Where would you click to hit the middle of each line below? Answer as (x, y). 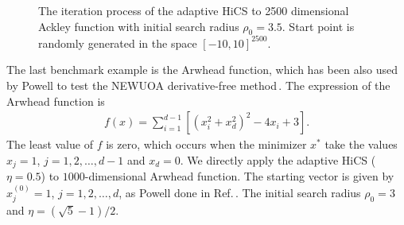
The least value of (50, 144)
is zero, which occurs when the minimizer (206, 144)
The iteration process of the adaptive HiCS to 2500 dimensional (194, 10)
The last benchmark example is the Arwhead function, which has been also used (202, 70)
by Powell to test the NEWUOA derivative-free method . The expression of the (198, 85)
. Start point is (318, 26)
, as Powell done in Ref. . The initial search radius (240, 192)
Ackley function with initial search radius (139, 26)
